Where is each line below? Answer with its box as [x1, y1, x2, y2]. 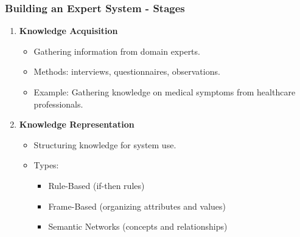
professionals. [33, 97, 83, 110]
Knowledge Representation [19, 118, 134, 131]
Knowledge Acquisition [19, 24, 118, 37]
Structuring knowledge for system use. [33, 138, 176, 151]
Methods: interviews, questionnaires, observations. [33, 65, 220, 78]
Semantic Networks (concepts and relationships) [48, 220, 228, 233]
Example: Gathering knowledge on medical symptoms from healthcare [33, 86, 296, 98]
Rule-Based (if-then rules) [48, 179, 145, 191]
